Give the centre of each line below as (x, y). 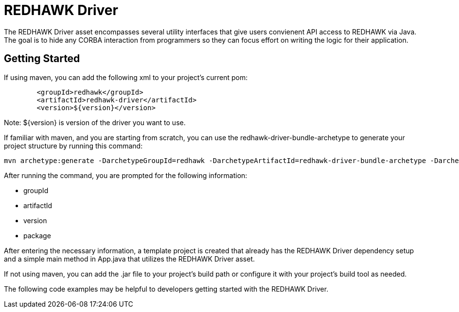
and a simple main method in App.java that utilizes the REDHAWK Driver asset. (130, 259)
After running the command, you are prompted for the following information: (126, 175)
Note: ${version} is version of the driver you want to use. (95, 122)
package (37, 235)
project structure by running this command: (73, 146)
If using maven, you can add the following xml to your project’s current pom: (126, 77)
